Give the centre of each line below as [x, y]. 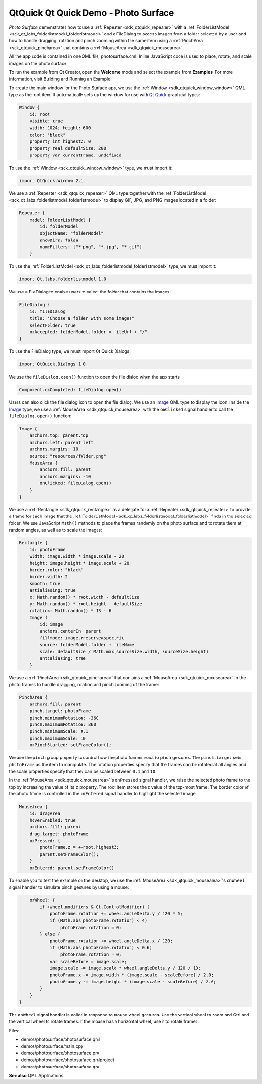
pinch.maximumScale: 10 [57, 738]
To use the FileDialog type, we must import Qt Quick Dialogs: [70, 351]
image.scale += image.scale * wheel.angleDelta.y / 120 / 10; [125, 968]
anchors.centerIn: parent [70, 631]
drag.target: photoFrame [59, 834]
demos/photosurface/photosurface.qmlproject [67, 1060]
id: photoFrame [47, 550]
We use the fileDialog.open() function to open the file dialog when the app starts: [95, 377]
